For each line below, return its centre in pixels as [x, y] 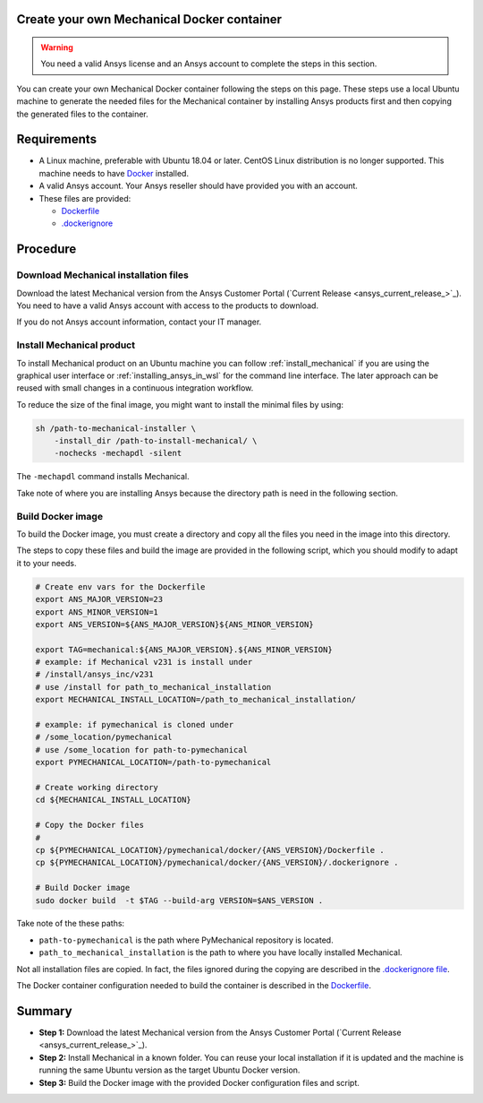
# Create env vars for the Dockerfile [120, 586]
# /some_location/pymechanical [104, 737]
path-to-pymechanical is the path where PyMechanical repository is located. [186, 940]
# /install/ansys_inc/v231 [94, 675]
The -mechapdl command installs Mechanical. [103, 477]
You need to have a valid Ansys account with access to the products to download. [168, 306]
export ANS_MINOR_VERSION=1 [97, 612]
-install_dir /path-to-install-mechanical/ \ [156, 441]
